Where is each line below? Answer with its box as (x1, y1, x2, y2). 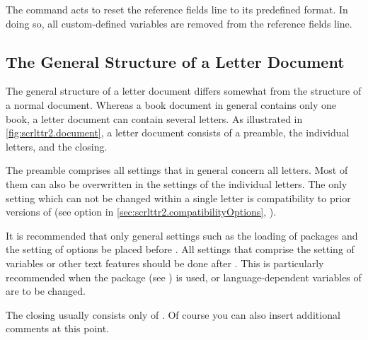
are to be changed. (6, 283, 86, 298)
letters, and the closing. (6, 139, 108, 153)
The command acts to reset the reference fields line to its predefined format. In (6, 2, 348, 16)
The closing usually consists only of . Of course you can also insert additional (6, 307, 340, 322)
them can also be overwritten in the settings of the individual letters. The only (6, 176, 347, 191)
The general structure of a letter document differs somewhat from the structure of (6, 83, 362, 98)
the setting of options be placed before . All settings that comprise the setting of (6, 242, 355, 257)
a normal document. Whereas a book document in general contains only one (6, 97, 336, 112)
